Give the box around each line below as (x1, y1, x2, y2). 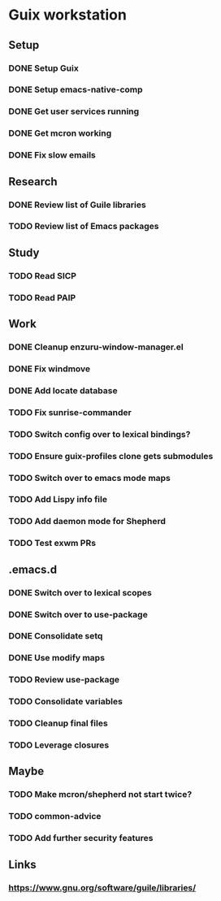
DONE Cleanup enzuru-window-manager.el (8, 341, 184, 353)
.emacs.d (8, 562, 58, 576)
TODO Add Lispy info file (8, 494, 108, 505)
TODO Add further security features (8, 833, 154, 844)
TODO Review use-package (8, 674, 120, 686)
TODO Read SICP (8, 270, 77, 281)
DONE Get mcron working (8, 128, 112, 139)
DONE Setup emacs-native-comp (8, 84, 144, 95)
